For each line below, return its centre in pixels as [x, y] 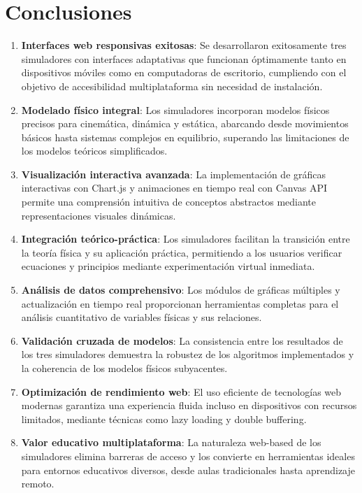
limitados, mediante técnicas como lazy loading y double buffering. [164, 419]
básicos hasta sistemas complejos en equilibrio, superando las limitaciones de [185, 137]
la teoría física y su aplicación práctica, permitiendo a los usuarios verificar [182, 252]
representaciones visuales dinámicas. [99, 215]
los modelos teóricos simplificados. [94, 151]
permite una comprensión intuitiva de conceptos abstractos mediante [168, 202]
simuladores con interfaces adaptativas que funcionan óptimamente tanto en [184, 58]
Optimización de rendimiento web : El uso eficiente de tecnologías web [181, 391]
